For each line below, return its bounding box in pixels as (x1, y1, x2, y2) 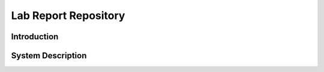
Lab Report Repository (11, 9, 125, 22)
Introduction (11, 32, 59, 42)
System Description (11, 51, 87, 61)
